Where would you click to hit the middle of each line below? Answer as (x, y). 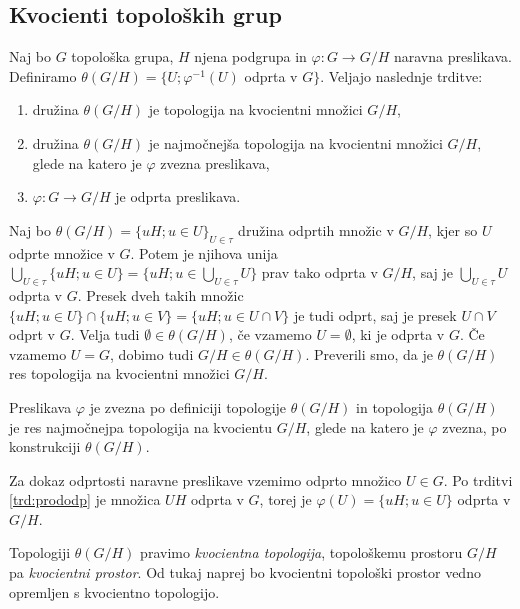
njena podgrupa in (250, 56)
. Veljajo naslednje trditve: (401, 75)
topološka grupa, (122, 56)
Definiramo (43, 75)
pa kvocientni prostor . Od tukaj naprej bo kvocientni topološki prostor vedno (245, 572)
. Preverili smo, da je (369, 353)
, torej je (285, 499)
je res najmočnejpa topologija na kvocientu (141, 426)
